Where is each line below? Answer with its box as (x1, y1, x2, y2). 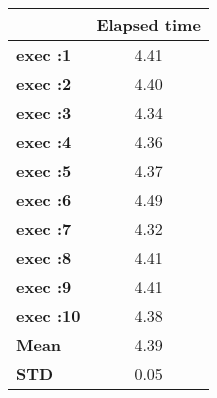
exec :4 (16, 130, 72, 153)
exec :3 (16, 101, 72, 124)
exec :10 (16, 304, 81, 327)
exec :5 (16, 159, 72, 182)
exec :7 (16, 217, 72, 240)
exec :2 (16, 72, 72, 95)
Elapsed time (96, 13, 201, 36)
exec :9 (16, 275, 72, 298)
